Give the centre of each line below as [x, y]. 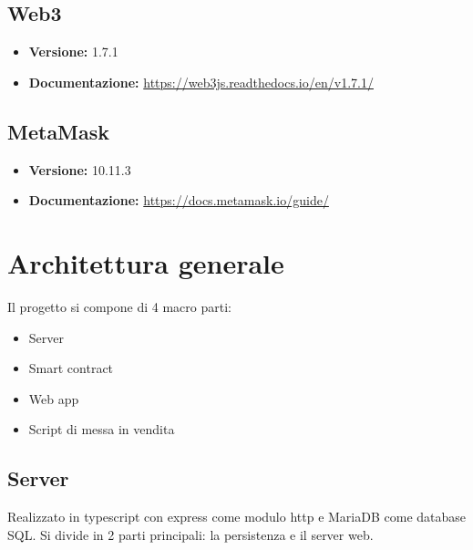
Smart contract [71, 368]
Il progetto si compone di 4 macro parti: [119, 306]
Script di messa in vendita [102, 429]
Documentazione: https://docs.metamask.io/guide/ [179, 200]
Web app [54, 398]
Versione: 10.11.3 [80, 169]
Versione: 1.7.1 [73, 52]
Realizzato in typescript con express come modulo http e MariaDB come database [237, 517]
